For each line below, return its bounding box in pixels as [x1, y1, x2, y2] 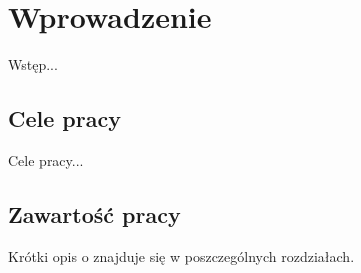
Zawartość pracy [8, 198, 181, 229]
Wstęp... [8, 54, 58, 75]
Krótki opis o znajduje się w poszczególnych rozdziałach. [8, 245, 355, 266]
